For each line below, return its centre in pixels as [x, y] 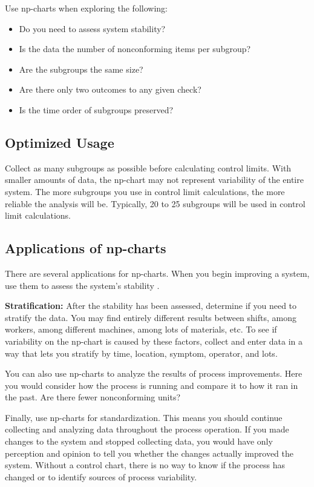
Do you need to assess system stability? [92, 28]
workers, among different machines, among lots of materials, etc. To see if [141, 329]
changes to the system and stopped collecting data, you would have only [139, 441]
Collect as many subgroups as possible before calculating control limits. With [148, 167]
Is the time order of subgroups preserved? [96, 109]
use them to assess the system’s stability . [82, 285]
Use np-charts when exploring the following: [86, 8]
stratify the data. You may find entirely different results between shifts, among [151, 317]
